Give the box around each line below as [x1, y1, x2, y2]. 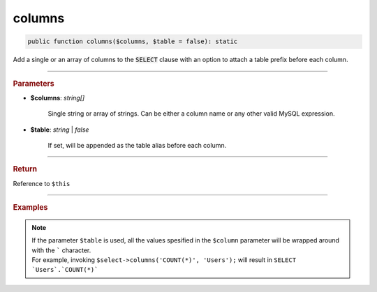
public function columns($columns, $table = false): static [27, 38, 238, 45]
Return [13, 164, 38, 174]
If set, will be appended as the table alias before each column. [47, 141, 227, 149]
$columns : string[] [30, 93, 85, 102]
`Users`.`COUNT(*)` [31, 266, 98, 274]
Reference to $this [13, 179, 71, 187]
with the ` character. [31, 246, 91, 254]
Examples [13, 203, 48, 212]
